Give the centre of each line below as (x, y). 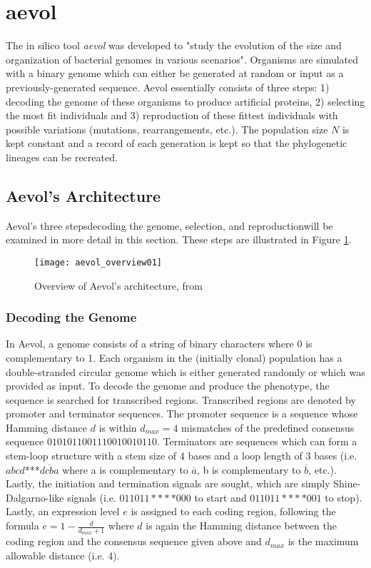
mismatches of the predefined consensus (268, 427)
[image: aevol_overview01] (98, 262)
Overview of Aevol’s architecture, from (118, 285)
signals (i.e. (92, 497)
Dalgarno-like (35, 497)
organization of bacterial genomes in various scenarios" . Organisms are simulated (182, 59)
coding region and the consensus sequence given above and (134, 541)
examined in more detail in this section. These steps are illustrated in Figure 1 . (179, 239)
